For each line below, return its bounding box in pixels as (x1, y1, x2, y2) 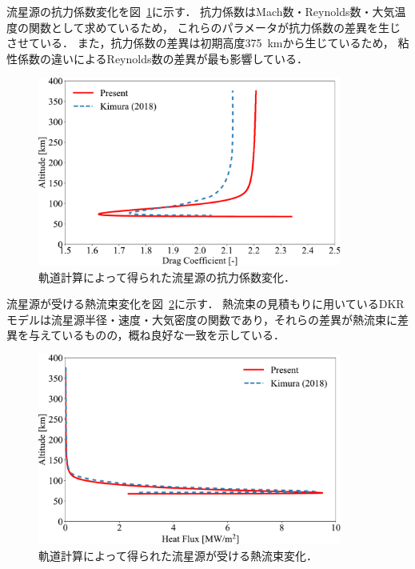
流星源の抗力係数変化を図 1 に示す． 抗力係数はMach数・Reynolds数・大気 (6, 3, 395, 19)
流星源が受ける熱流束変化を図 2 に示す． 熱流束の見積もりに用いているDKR (6, 295, 405, 312)
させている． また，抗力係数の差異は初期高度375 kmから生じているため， (6, 34, 394, 51)
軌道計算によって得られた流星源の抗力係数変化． (38, 268, 295, 285)
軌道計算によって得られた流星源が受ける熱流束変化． (38, 547, 317, 563)
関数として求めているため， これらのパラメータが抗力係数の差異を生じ (28, 18, 401, 35)
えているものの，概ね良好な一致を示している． (39, 327, 285, 343)
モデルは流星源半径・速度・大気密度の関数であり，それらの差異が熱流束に (6, 311, 397, 327)
